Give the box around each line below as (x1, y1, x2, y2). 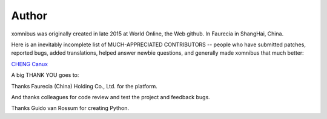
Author (11, 9, 48, 22)
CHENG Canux (11, 60, 48, 67)
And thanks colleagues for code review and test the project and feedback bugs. (11, 93, 210, 100)
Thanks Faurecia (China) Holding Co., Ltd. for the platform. (11, 82, 157, 90)
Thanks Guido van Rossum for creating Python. (11, 105, 130, 112)
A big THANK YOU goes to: (11, 72, 79, 79)
